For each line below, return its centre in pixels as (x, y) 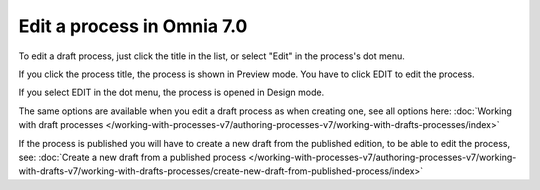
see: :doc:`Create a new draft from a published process (132, 157)
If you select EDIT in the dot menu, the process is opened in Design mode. (171, 92)
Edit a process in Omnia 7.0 (133, 26)
